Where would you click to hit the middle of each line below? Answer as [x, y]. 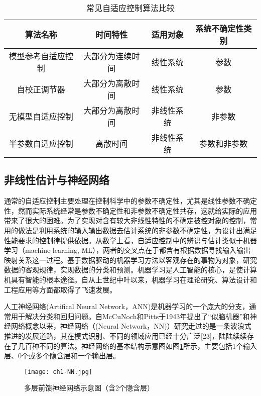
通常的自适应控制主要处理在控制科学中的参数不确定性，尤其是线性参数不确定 [130, 201]
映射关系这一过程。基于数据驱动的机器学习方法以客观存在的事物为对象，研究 [130, 260]
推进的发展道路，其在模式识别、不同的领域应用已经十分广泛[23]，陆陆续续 [125, 335]
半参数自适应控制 [41, 143]
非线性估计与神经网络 [57, 180]
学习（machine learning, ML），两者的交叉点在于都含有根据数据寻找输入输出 [127, 250]
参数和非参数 [224, 143]
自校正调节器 [41, 89]
